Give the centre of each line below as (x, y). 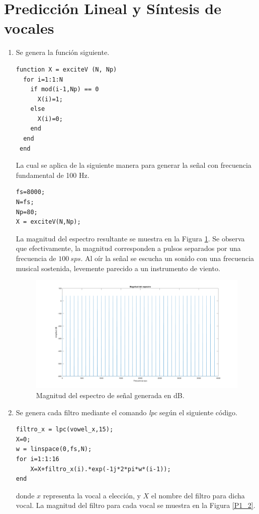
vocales (29, 28)
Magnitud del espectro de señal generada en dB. (110, 395)
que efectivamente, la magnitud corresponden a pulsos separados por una (128, 248)
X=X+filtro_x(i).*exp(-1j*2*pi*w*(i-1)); (101, 469)
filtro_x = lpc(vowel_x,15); (65, 430)
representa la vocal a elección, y (92, 495)
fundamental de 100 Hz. (53, 175)
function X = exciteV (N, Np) (66, 69)
